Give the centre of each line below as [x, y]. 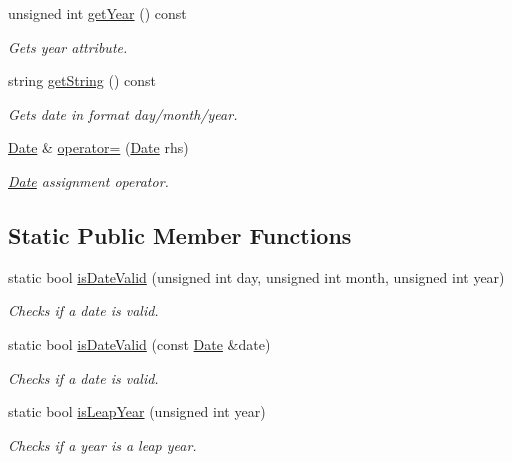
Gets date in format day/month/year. [123, 113]
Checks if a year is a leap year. [102, 444]
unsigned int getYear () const [97, 13]
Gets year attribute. [68, 46]
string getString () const [82, 80]
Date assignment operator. [88, 180]
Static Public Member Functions [180, 234]
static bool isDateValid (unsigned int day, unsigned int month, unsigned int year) [256, 276]
